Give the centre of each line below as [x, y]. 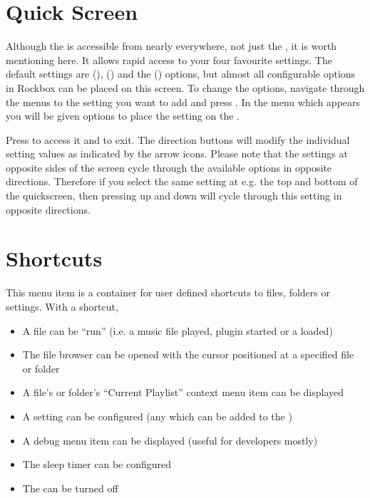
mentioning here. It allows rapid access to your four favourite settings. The [169, 59]
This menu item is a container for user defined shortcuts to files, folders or [168, 292]
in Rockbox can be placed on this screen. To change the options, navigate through [185, 87]
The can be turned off [70, 488]
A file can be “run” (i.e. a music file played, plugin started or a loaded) [178, 330]
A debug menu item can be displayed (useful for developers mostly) [170, 440]
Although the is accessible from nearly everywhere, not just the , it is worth [171, 46]
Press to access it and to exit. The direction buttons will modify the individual [178, 139]
